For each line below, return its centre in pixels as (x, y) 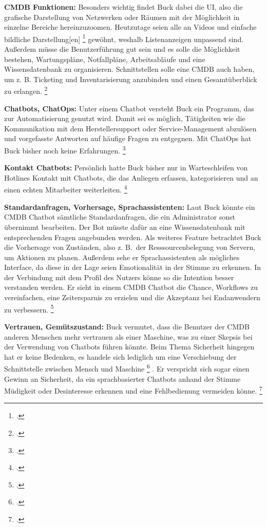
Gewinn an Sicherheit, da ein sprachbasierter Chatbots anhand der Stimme (122, 378)
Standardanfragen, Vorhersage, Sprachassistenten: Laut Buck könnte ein (130, 207)
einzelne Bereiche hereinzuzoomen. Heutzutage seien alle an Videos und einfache (130, 27)
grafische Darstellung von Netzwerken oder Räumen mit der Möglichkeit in (122, 17)
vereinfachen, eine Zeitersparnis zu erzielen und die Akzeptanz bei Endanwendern (132, 297)
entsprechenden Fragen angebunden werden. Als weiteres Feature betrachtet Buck (133, 237)
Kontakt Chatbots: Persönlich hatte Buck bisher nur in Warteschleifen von (126, 168)
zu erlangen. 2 (26, 90)
